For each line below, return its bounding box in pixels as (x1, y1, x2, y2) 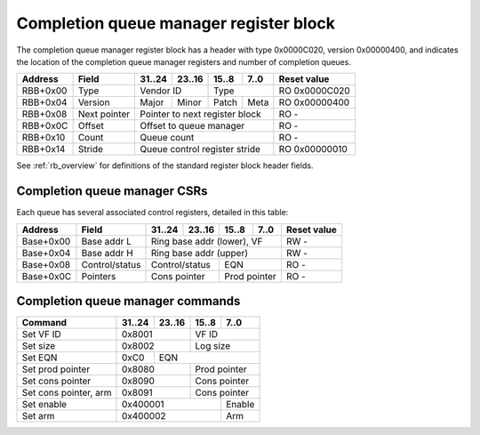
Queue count (140, 132, 195, 144)
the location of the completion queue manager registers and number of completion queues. (16, 56, 351, 67)
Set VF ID (21, 328, 61, 341)
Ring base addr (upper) (150, 246, 249, 259)
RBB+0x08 (21, 108, 68, 120)
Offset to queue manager (140, 120, 245, 133)
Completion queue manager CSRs (16, 183, 208, 199)
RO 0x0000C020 (278, 85, 350, 97)
